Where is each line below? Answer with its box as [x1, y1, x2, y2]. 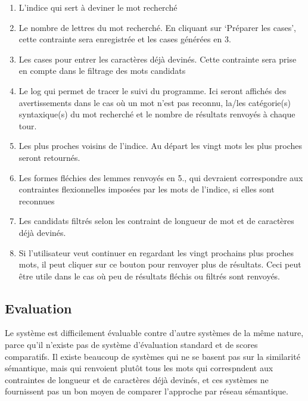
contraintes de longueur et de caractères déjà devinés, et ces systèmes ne [5, 373, 269, 386]
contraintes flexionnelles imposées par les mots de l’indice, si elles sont [18, 183, 275, 195]
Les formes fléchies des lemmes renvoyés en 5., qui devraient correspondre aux [18, 171, 303, 184]
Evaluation [5, 299, 72, 317]
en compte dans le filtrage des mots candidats [18, 64, 186, 77]
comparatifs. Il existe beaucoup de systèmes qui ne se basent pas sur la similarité [5, 350, 300, 362]
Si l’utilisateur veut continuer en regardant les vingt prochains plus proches [18, 246, 294, 259]
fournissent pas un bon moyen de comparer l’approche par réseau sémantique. [5, 385, 288, 397]
